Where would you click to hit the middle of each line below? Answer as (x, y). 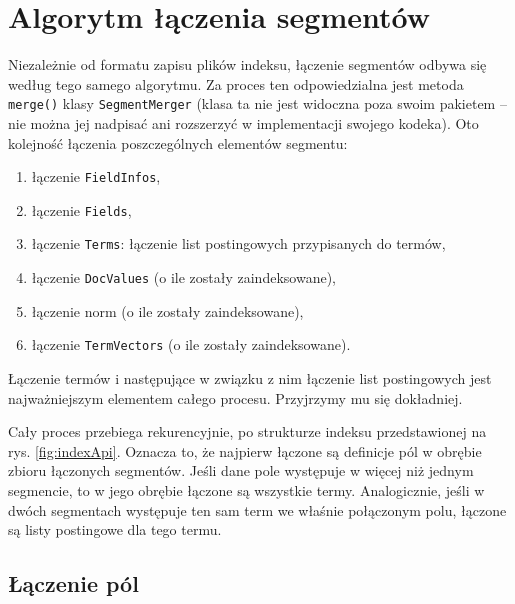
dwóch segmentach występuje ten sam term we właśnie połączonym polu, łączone (257, 509)
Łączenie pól (73, 583)
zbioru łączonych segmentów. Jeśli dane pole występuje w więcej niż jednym (241, 470)
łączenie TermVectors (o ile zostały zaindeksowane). (191, 344)
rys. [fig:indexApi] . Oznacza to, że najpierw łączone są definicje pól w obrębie (245, 450)
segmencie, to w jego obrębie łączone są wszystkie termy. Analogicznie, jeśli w (246, 490)
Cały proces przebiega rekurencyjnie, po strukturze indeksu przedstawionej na (247, 431)
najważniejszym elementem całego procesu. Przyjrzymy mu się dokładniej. (235, 397)
